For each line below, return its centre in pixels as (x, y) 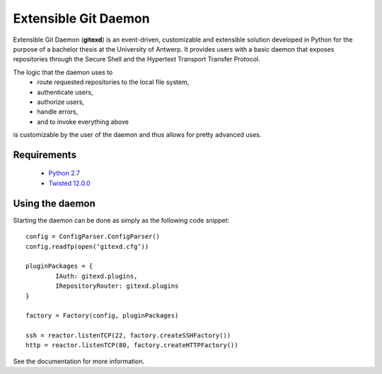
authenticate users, (65, 92)
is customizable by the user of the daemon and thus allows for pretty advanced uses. (137, 135)
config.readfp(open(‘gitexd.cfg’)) (87, 246)
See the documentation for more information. (79, 361)
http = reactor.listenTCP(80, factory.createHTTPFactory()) (132, 345)
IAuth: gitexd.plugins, (97, 276)
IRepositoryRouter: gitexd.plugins (117, 286)
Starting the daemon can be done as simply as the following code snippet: (121, 220)
